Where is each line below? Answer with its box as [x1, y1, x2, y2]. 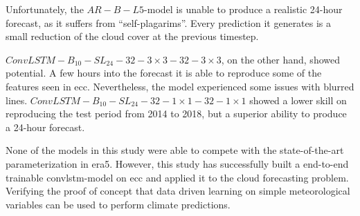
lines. [6, 92, 28, 107]
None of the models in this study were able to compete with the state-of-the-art [6, 143, 344, 157]
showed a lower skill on [249, 92, 347, 107]
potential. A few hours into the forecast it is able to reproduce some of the [6, 66, 322, 80]
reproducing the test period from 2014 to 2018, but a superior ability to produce [6, 106, 347, 121]
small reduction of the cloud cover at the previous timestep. [6, 29, 259, 43]
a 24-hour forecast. [6, 119, 85, 134]
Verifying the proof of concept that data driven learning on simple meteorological [6, 184, 350, 198]
